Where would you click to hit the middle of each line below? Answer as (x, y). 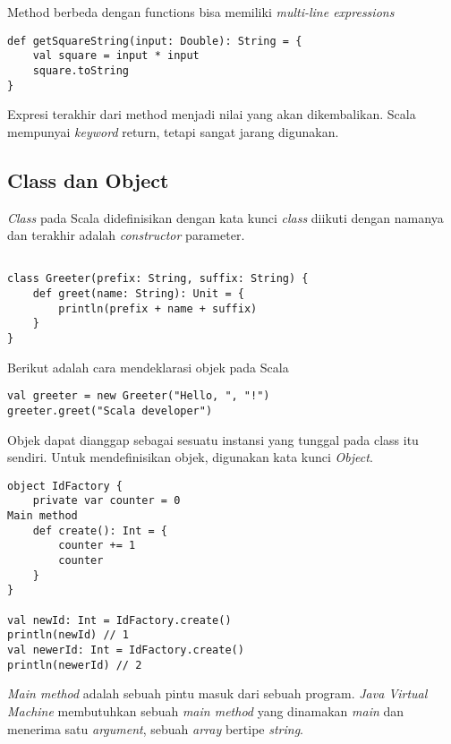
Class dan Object (88, 180)
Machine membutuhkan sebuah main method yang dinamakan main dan (206, 710)
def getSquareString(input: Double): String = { (155, 41)
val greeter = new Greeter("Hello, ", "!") (139, 396)
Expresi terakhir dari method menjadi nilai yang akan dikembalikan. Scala (212, 114)
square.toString (81, 70)
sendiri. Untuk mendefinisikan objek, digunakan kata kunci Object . (190, 457)
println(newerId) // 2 (75, 665)
